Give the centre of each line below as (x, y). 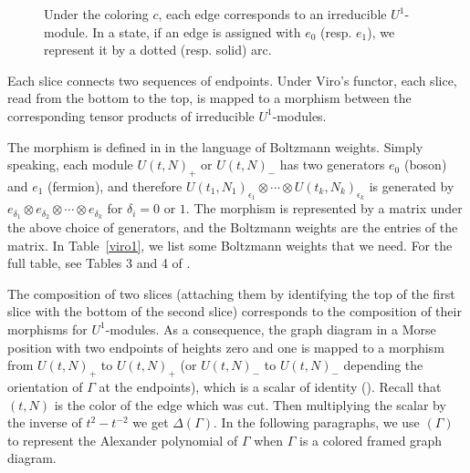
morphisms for (47, 329)
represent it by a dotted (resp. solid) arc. (158, 50)
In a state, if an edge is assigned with (197, 31)
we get (151, 422)
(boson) (425, 165)
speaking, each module (70, 165)
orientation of (45, 386)
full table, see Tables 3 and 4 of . (99, 263)
